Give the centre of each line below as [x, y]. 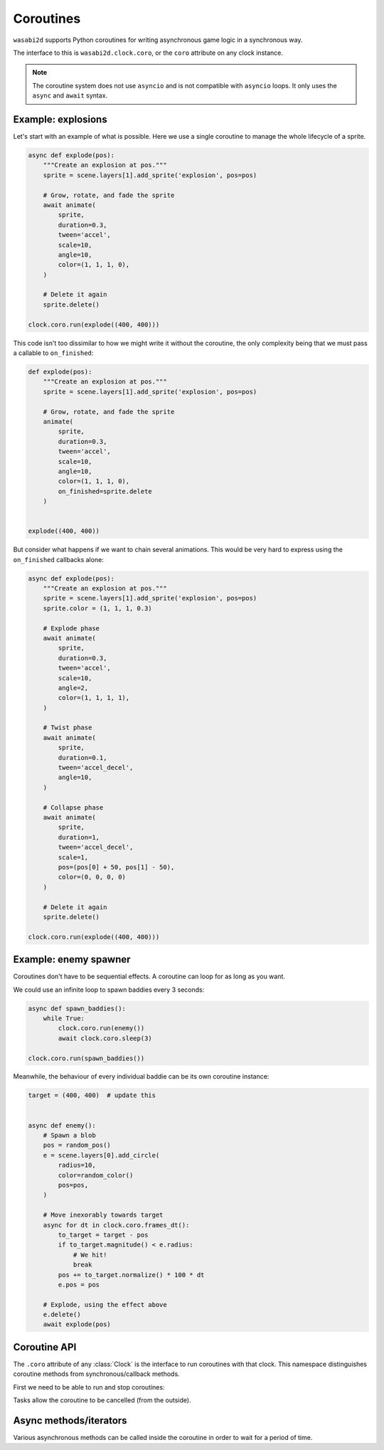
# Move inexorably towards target [103, 1215]
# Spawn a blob [69, 1136]
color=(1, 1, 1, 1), [94, 698]
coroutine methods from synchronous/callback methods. [97, 1374]
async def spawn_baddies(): [77, 1008]
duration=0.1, [82, 757]
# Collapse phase [73, 807]
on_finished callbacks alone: [59, 559]
